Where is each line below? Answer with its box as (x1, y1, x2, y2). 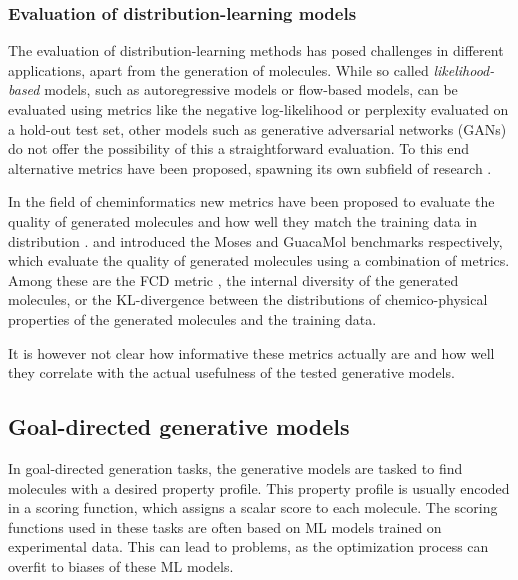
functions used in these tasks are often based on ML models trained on (8, 516, 442, 537)
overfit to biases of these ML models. (8, 555, 234, 576)
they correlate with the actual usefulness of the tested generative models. (8, 362, 455, 383)
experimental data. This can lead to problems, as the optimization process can (8, 536, 489, 557)
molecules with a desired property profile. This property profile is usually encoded (8, 477, 510, 498)
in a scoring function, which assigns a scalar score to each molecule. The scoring (8, 497, 498, 518)
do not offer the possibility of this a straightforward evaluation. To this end (8, 138, 470, 159)
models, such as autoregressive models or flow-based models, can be (44, 79, 458, 100)
